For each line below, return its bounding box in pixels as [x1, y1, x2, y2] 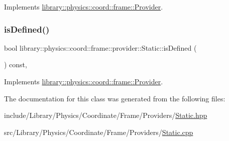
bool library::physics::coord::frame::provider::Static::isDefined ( [4, 42, 197, 53]
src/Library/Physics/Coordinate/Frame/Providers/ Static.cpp [4, 126, 193, 137]
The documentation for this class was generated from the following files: [4, 93, 225, 103]
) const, [4, 59, 27, 70]
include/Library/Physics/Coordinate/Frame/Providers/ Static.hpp [4, 110, 207, 120]
